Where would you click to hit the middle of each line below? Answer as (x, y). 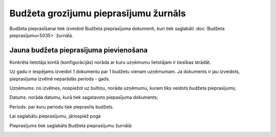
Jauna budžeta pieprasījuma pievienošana (78, 50)
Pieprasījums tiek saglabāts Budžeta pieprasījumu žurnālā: (71, 125)
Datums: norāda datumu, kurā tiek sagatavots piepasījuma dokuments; (84, 97)
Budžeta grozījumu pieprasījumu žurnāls (98, 13)
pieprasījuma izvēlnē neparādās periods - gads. (60, 78)
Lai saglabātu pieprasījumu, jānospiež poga (55, 116)
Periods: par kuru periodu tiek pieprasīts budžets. (62, 106)
